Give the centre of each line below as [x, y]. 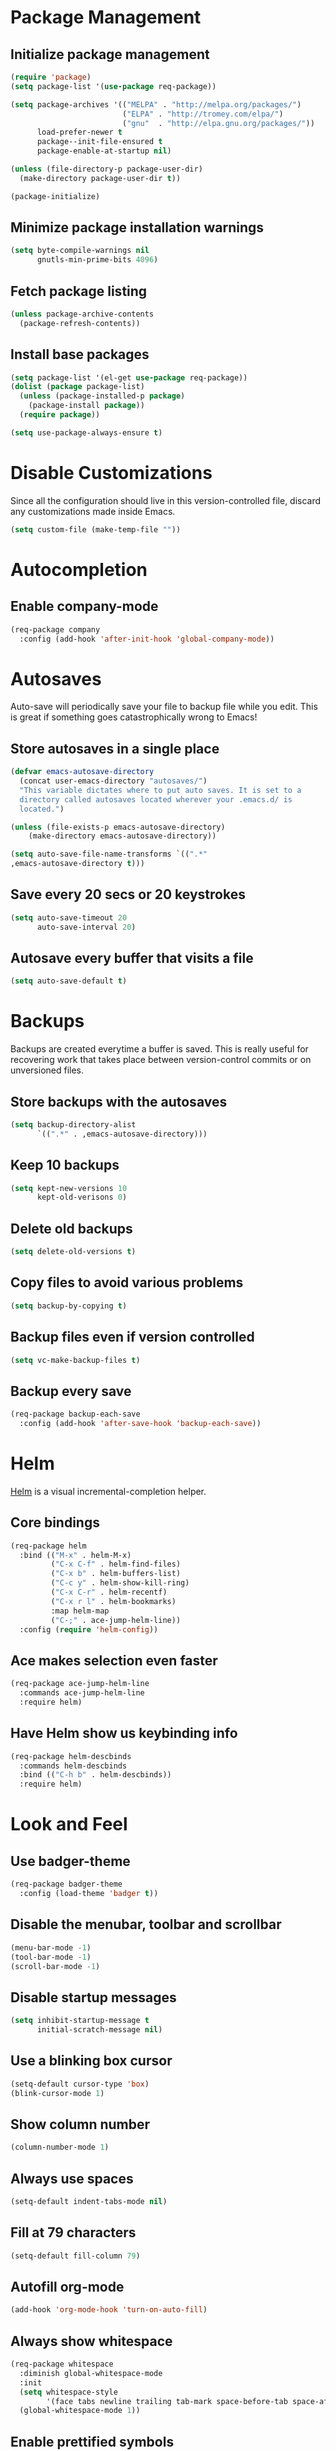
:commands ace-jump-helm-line [82, 1693]
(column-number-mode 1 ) [60, 2147]
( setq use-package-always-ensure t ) [86, 432]
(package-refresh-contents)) [80, 323]
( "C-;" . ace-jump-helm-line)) [116, 1620]
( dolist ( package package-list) [77, 387]
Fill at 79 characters [73, 2232]
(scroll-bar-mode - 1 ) [55, 1966]
